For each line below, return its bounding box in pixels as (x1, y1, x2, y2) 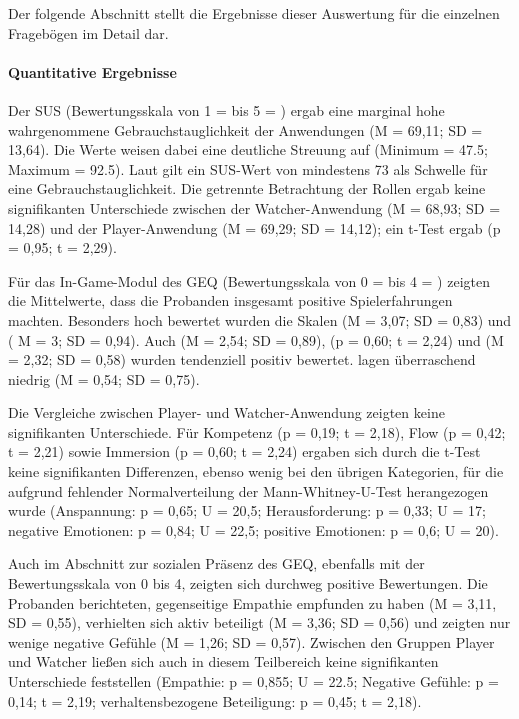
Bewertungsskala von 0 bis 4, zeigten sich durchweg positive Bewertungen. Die (8, 573, 488, 594)
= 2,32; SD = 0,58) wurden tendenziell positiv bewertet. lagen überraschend (8, 349, 476, 370)
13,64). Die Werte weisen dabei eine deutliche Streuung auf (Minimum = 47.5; (8, 139, 488, 160)
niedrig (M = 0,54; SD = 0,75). (8, 368, 200, 389)
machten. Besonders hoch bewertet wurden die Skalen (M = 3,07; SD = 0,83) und (8, 309, 512, 330)
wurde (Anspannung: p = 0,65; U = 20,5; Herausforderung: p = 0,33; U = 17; (8, 500, 486, 521)
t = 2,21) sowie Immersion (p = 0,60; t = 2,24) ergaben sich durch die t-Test (8, 441, 481, 462)
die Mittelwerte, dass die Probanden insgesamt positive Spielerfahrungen (8, 290, 453, 311)
